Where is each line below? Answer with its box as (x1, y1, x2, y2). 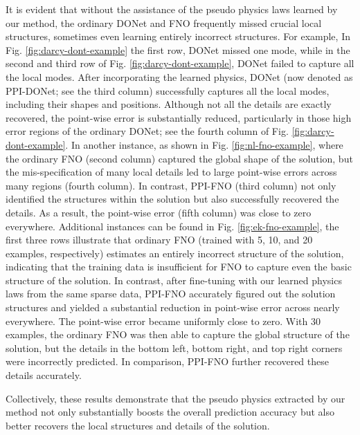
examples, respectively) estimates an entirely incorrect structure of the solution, (6, 246, 344, 260)
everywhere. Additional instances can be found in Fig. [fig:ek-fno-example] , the (6, 219, 339, 233)
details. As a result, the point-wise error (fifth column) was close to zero (6, 205, 312, 219)
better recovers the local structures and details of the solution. (6, 418, 270, 432)
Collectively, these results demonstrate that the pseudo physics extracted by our (6, 391, 345, 405)
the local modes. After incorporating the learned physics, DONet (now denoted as (6, 69, 353, 84)
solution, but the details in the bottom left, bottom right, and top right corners (6, 340, 343, 355)
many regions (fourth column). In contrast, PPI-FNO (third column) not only (6, 178, 336, 192)
